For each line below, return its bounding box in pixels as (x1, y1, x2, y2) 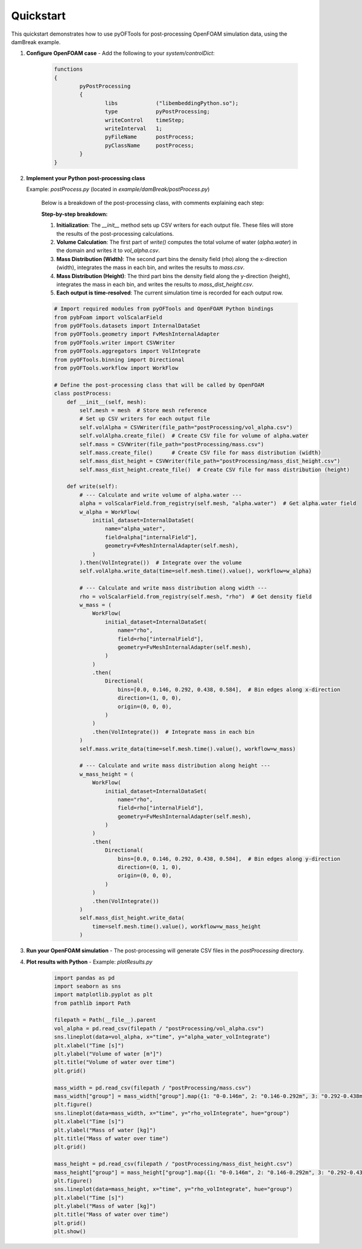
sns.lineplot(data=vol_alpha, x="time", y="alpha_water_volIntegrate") (54, 1034, 271, 1040)
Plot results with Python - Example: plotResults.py (26, 958, 153, 965)
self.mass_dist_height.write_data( (79, 915, 185, 921)
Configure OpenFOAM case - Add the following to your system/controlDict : (26, 50, 215, 57)
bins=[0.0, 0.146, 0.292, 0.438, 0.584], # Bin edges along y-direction (118, 855, 341, 862)
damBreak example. (11, 38, 61, 45)
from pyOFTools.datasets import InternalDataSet (54, 322, 201, 329)
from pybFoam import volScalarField (54, 314, 163, 320)
